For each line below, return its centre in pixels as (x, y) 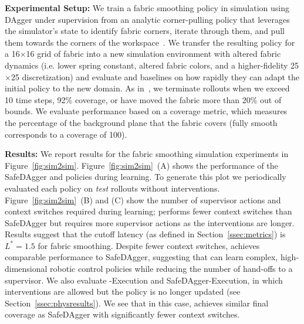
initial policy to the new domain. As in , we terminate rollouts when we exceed (147, 88)
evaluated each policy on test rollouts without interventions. (112, 188)
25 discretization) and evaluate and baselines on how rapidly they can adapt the (155, 76)
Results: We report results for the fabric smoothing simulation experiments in (147, 154)
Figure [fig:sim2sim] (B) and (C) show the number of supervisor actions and (143, 199)
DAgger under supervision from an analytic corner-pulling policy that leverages (147, 19)
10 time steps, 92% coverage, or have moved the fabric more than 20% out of (143, 99)
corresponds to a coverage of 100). (66, 134)
